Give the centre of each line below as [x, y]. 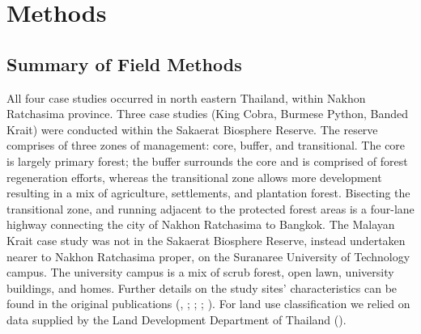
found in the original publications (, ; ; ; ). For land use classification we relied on [208, 304]
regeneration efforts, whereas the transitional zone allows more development [194, 177]
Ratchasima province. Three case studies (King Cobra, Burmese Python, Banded [207, 114]
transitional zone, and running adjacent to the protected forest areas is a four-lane [210, 208]
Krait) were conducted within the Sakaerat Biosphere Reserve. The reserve [192, 129]
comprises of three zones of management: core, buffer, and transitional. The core [206, 145]
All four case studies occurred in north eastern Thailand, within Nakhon [186, 97]
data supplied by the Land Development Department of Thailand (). [176, 319]
